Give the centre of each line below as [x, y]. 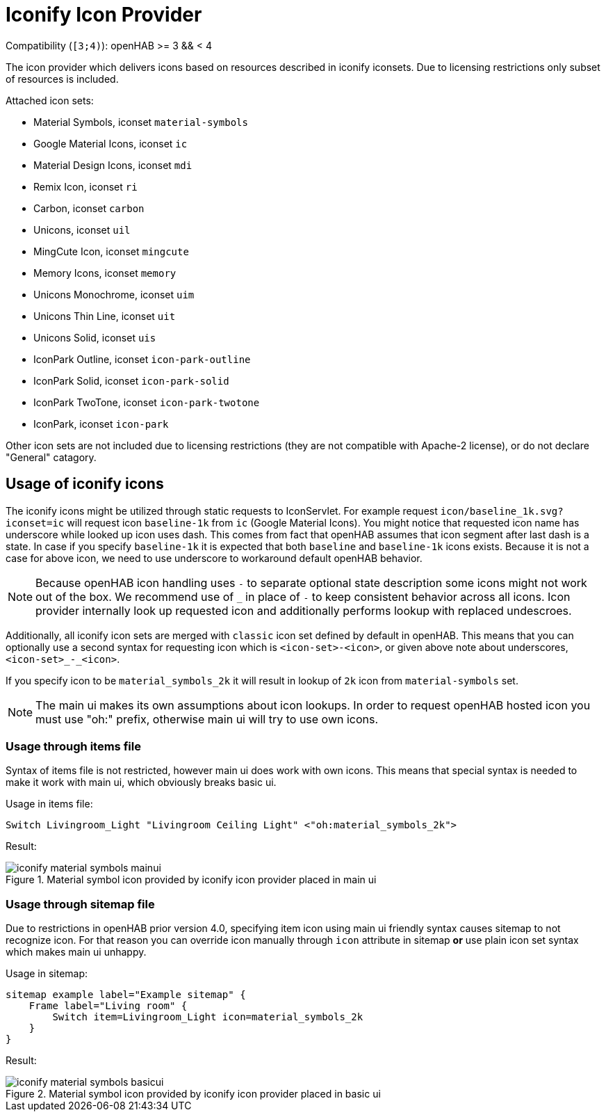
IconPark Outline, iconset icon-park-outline [142, 359]
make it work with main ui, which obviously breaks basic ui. [141, 782]
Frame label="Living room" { [108, 1006]
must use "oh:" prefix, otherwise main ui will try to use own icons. [207, 719]
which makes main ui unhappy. [76, 952]
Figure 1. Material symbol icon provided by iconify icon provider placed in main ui [191, 880]
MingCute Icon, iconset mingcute [111, 251]
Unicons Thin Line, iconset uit [105, 316]
